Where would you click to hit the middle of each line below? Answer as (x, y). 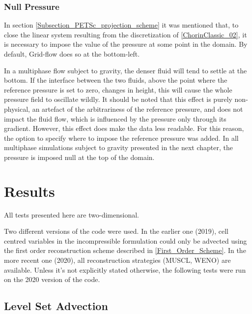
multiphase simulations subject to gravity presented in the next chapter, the (119, 147)
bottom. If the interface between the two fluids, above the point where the (116, 80)
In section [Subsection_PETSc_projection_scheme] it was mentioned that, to (121, 25)
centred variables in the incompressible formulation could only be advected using (126, 240)
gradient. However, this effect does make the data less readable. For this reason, (124, 128)
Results (29, 191)
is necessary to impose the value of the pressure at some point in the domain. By (126, 44)
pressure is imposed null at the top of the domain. (79, 157)
